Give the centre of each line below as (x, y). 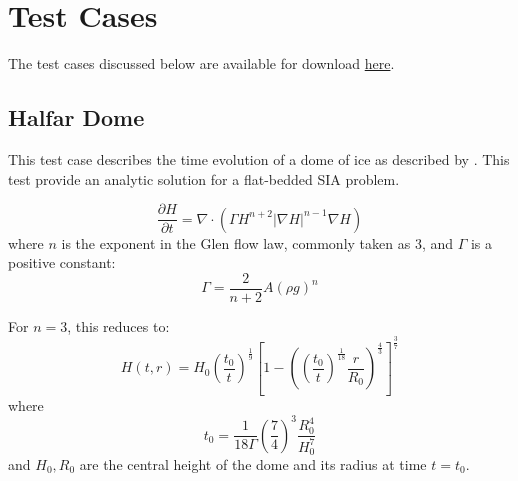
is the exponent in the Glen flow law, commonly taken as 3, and (257, 242)
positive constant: (62, 262)
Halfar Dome (76, 117)
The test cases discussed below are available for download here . (201, 63)
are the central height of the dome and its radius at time (253, 463)
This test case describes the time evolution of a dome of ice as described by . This (259, 158)
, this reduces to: (118, 325)
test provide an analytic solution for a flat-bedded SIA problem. (204, 178)
